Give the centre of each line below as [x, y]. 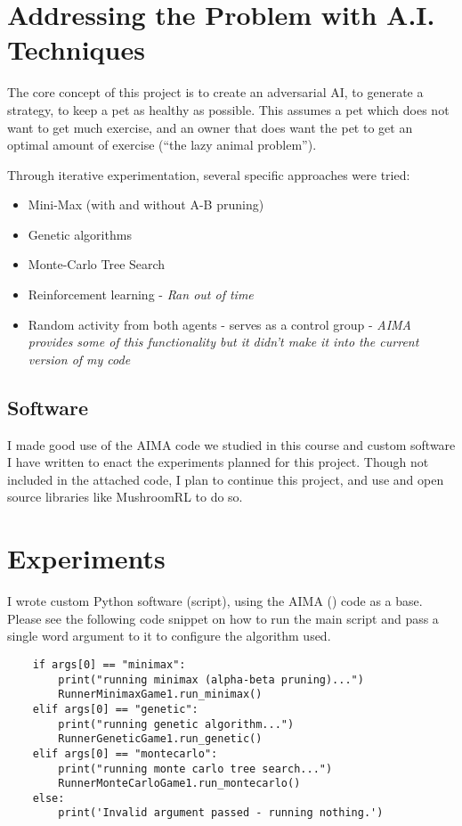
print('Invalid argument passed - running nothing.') [221, 813]
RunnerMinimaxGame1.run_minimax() [160, 695]
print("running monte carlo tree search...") [195, 769]
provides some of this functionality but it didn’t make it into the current [223, 342]
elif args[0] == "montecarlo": [125, 753]
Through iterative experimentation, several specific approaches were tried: [209, 174]
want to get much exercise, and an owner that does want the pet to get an [210, 127]
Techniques [76, 49]
